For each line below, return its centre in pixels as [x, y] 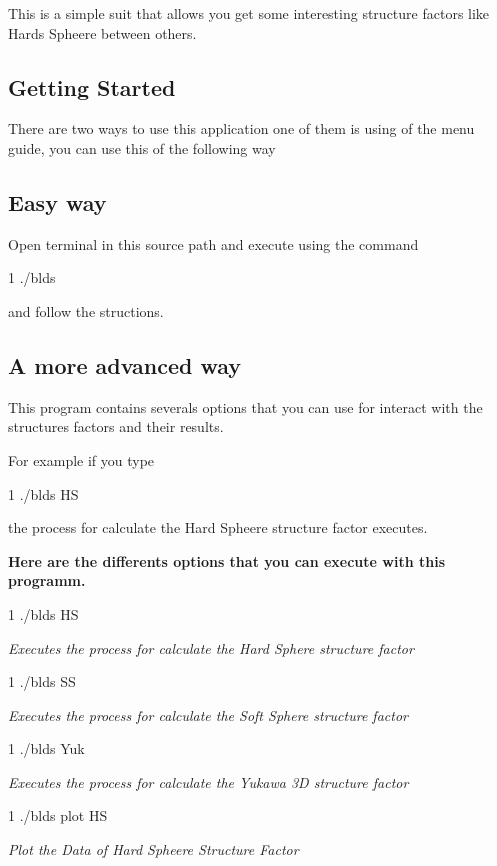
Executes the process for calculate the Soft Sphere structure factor [208, 714]
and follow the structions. [86, 310]
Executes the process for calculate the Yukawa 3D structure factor [208, 781]
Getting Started [92, 86]
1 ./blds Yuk [46, 748]
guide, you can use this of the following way [142, 147]
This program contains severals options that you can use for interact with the [245, 406]
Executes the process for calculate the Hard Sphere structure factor [211, 647]
